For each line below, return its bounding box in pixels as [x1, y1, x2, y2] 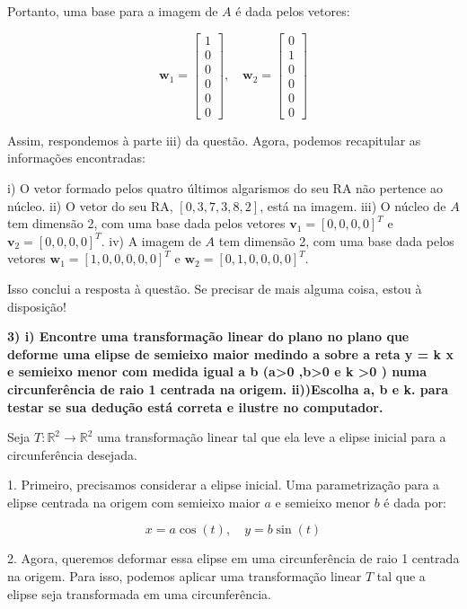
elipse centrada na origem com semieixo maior [7, 492, 260, 511]
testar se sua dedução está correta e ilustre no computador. [7, 397, 383, 416]
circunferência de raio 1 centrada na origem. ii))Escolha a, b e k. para [7, 379, 449, 398]
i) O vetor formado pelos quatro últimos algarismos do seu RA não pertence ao [7, 178, 443, 197]
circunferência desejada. [7, 445, 137, 463]
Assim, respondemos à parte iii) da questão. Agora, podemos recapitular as [7, 130, 421, 149]
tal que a [376, 567, 426, 586]
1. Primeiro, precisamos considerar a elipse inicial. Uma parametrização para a [7, 475, 440, 494]
